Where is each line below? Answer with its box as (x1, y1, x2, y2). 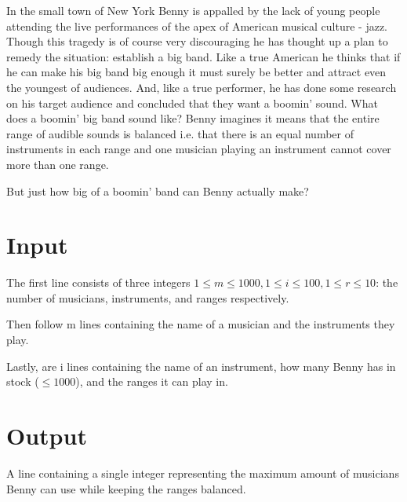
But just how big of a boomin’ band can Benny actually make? (6, 182, 309, 199)
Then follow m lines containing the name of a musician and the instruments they (6, 316, 395, 332)
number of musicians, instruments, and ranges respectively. (6, 289, 289, 306)
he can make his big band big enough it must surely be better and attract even (6, 64, 387, 80)
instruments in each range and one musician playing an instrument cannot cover (6, 141, 391, 157)
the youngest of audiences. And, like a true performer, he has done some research (6, 79, 397, 95)
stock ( (6, 373, 39, 390)
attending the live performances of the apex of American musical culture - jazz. (6, 17, 388, 34)
